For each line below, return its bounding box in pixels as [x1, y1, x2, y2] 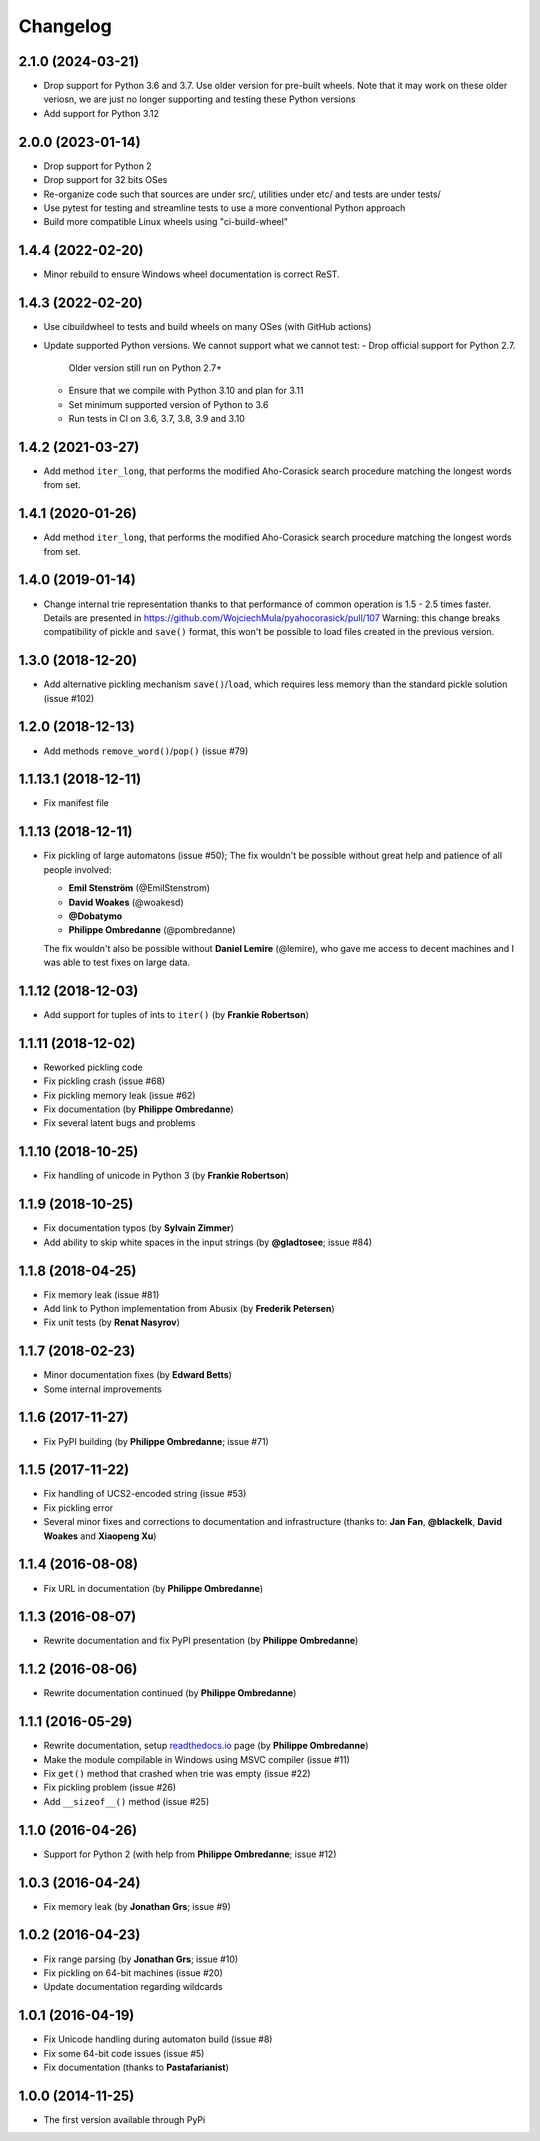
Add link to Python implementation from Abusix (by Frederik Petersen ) [43, 1302, 335, 1314]
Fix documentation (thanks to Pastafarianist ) [43, 2061, 230, 2074]
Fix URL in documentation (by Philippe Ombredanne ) [43, 1582, 264, 1594]
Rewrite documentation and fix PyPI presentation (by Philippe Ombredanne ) [43, 1635, 359, 1647]
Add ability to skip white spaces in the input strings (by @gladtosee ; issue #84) [43, 1236, 373, 1248]
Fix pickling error [43, 1501, 114, 1514]
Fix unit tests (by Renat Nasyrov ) [43, 1316, 180, 1329]
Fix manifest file [43, 797, 109, 809]
